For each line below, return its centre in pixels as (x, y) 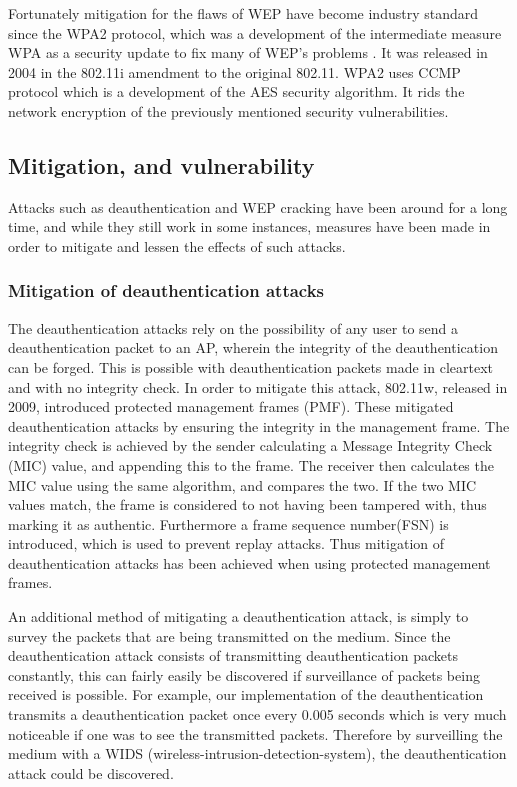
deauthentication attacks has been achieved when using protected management (249, 562)
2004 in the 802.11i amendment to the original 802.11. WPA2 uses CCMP (234, 71)
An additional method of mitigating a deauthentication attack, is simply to (238, 616)
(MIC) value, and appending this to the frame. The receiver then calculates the (251, 464)
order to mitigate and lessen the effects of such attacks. (177, 245)
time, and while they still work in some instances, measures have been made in (249, 226)
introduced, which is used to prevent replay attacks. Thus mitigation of (226, 543)
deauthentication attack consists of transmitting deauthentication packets (233, 655)
